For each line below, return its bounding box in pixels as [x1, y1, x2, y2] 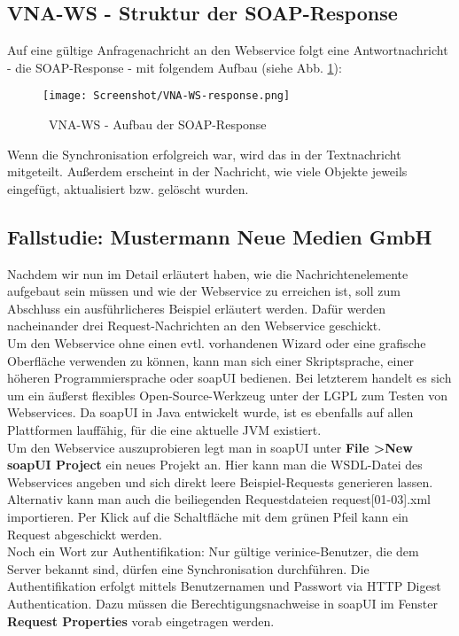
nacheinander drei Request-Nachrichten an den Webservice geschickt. [7, 316, 382, 335]
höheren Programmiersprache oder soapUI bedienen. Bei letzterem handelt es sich [7, 368, 452, 387]
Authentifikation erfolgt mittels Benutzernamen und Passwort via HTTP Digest [7, 577, 441, 595]
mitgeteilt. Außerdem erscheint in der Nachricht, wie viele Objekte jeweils [7, 162, 408, 181]
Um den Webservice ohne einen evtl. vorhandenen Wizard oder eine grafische [7, 334, 426, 352]
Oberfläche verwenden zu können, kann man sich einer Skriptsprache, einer [7, 351, 414, 369]
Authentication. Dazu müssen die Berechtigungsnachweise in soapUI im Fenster [7, 593, 439, 612]
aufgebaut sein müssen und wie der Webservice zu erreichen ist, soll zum [7, 282, 401, 300]
